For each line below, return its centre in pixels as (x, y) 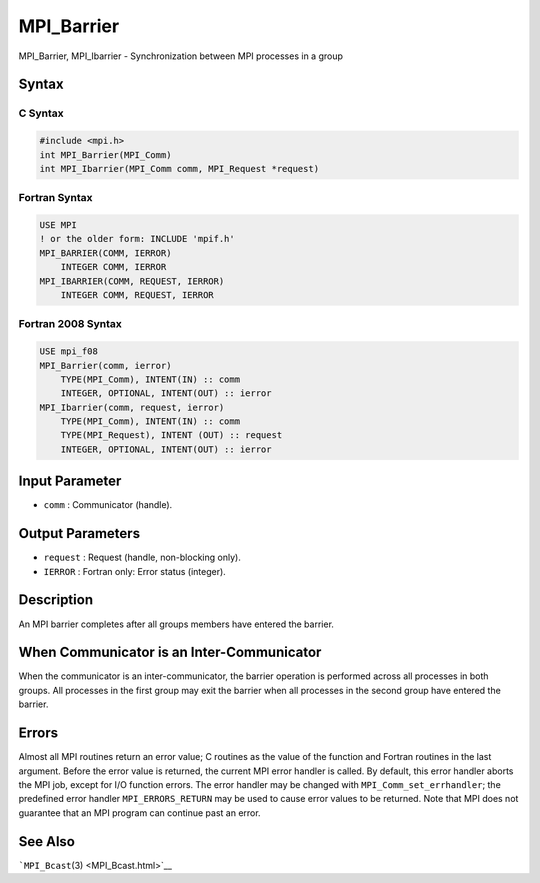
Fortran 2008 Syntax (70, 324)
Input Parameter (70, 481)
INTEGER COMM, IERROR (113, 267)
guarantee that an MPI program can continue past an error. (139, 812)
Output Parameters (79, 533)
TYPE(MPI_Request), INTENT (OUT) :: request (171, 435)
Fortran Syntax (55, 198)
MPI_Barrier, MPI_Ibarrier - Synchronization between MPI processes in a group (181, 56)
